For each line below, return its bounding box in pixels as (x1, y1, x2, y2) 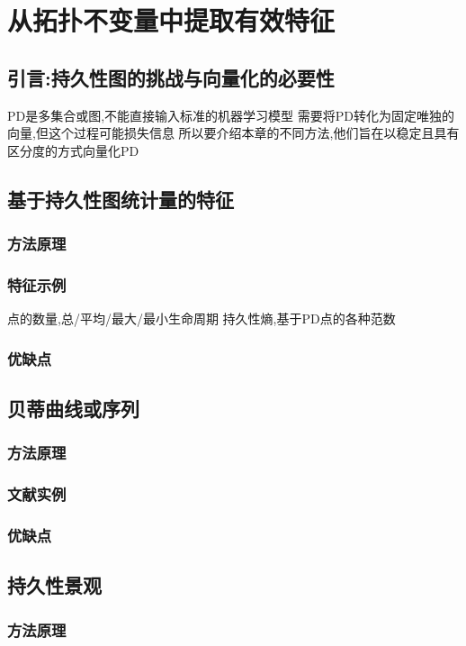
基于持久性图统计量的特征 (7, 185, 234, 213)
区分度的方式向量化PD (7, 141, 139, 159)
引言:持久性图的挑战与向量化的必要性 (7, 63, 335, 91)
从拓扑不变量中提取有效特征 (7, 2, 336, 39)
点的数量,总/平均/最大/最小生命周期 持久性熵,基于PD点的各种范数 (7, 309, 396, 328)
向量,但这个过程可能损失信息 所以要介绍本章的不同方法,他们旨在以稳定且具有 (7, 123, 460, 142)
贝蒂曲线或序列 (7, 395, 139, 423)
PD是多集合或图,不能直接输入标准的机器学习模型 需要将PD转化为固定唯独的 (7, 105, 455, 124)
